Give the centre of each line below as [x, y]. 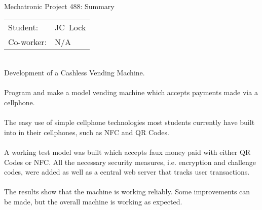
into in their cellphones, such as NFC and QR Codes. [87, 132]
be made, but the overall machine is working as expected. [93, 201]
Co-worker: [28, 41]
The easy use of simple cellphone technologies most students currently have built [129, 122]
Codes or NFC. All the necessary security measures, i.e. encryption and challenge [130, 162]
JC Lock [70, 27]
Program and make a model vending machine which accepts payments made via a [131, 92]
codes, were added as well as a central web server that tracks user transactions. [127, 172]
